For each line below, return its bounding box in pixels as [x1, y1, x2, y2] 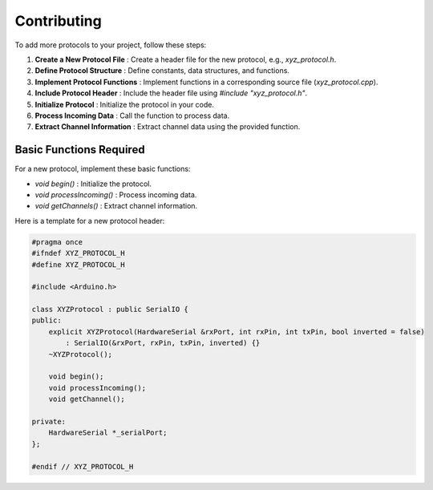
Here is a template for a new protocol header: [14, 216, 165, 225]
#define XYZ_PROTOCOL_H [31, 260, 126, 269]
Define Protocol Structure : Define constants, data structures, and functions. [34, 66, 290, 75]
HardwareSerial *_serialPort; [48, 428, 168, 437]
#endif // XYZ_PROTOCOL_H [31, 462, 134, 471]
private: [31, 417, 67, 426]
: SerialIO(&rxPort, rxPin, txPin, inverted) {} [65, 338, 261, 348]
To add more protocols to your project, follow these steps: [14, 40, 207, 50]
